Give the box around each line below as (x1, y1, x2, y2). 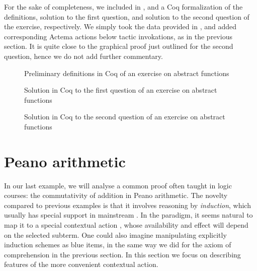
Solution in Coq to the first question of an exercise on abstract (24, 85, 217, 95)
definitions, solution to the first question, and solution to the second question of (4, 11, 249, 22)
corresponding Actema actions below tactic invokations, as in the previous (4, 31, 232, 41)
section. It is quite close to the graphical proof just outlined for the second (4, 41, 233, 51)
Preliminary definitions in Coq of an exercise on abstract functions (24, 67, 229, 78)
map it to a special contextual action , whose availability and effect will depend (4, 220, 248, 230)
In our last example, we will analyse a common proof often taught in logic (4, 180, 232, 190)
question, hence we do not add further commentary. (4, 50, 163, 61)
